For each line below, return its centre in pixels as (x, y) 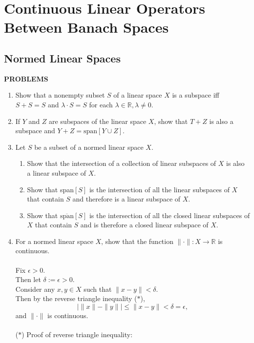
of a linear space (138, 95)
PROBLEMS (26, 78)
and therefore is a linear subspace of (127, 199)
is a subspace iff (196, 95)
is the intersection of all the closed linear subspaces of (169, 215)
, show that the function (137, 241)
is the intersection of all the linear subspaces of (159, 189)
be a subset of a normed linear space (89, 147)
